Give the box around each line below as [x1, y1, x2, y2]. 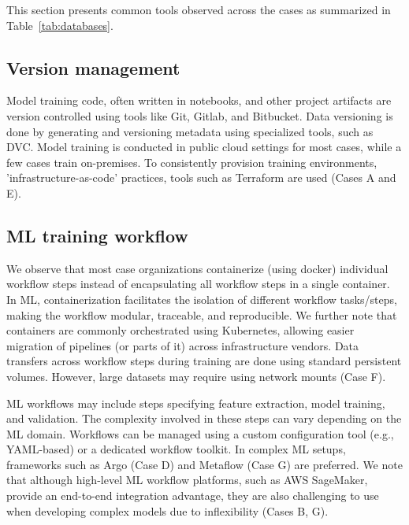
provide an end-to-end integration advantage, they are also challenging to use [6, 487, 379, 504]
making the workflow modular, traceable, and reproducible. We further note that [6, 306, 397, 323]
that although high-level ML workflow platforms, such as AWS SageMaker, [6, 471, 368, 488]
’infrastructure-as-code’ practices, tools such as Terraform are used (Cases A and [6, 169, 396, 186]
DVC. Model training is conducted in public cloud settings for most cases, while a [6, 139, 402, 155]
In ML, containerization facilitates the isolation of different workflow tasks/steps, [6, 290, 397, 307]
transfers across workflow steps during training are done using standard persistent [6, 353, 402, 369]
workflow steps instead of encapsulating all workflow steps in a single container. [6, 275, 390, 292]
